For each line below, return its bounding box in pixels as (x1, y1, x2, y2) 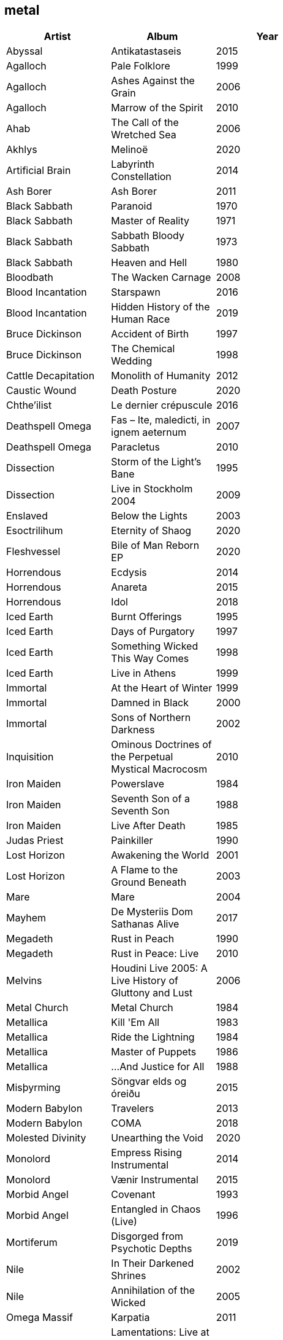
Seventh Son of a (111, 792, 191, 805)
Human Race (111, 313, 170, 326)
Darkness (111, 723, 155, 736)
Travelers (111, 1102, 154, 1115)
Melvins (6, 974, 42, 987)
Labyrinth (111, 158, 155, 171)
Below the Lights (111, 510, 188, 522)
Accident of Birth (111, 328, 189, 341)
